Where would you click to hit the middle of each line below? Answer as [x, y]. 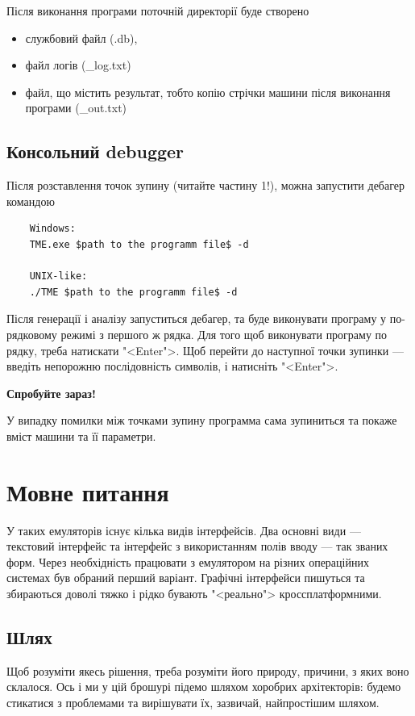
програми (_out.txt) [76, 108]
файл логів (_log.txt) [78, 65]
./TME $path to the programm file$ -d [133, 292]
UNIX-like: [58, 276]
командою [31, 201]
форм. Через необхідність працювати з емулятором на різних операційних [188, 561]
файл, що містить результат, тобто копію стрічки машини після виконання [208, 92]
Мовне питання [88, 491]
